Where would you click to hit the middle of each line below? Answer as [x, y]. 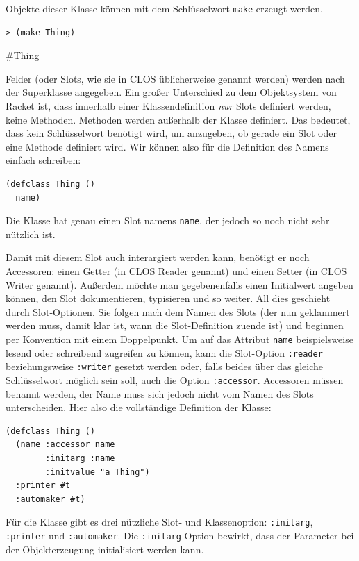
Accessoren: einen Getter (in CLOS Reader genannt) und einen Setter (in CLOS [176, 271]
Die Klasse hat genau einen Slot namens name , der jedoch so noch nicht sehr [168, 220]
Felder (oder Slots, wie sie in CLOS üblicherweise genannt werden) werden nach [175, 78]
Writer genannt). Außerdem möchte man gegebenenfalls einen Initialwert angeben [179, 284]
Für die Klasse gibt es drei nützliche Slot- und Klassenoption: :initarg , [159, 522]
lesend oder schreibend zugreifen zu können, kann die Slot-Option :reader [164, 352]
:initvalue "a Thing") [98, 472]
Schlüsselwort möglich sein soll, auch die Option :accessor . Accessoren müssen [175, 379]
